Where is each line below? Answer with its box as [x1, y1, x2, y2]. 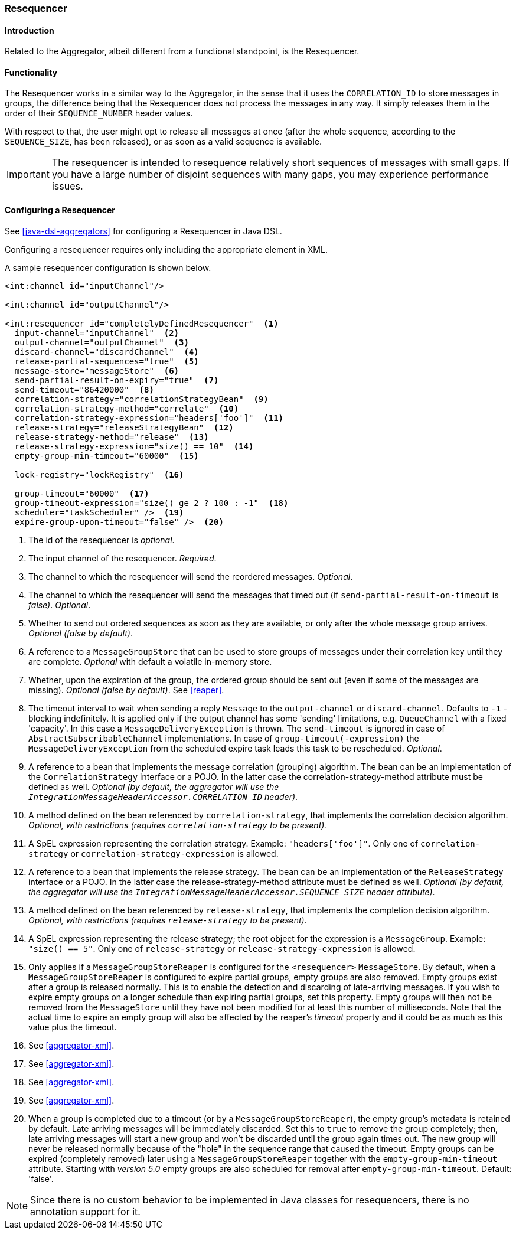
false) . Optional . [28, 599, 91, 610]
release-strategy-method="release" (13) [14, 432, 209, 442]
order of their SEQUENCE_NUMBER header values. [5, 108, 193, 119]
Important [6, 168, 50, 181]
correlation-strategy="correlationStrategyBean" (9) [14, 394, 269, 404]
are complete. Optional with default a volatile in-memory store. [28, 656, 272, 667]
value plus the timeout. [28, 1021, 117, 1032]
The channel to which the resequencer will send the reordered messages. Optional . [28, 571, 353, 582]
